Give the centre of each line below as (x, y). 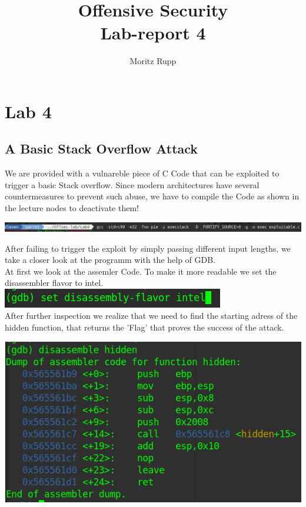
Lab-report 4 (153, 33)
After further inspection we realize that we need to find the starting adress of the (151, 316)
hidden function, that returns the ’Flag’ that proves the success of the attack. (144, 327)
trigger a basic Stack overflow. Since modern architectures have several (132, 184)
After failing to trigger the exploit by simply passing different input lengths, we (148, 248)
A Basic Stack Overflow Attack (102, 149)
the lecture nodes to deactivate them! (72, 208)
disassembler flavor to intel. (54, 283)
